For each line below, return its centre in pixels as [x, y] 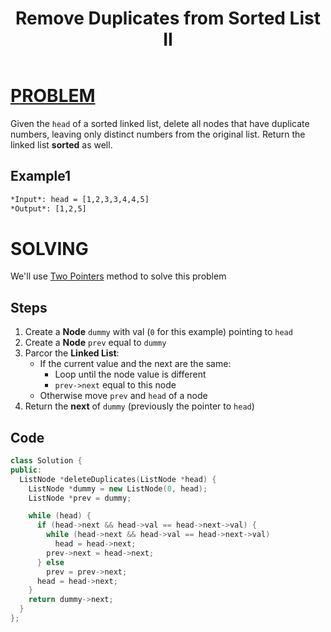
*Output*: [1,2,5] [48, 208]
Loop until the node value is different [130, 374]
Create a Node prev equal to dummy [95, 343]
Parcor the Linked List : [72, 353]
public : [26, 470]
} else [50, 562]
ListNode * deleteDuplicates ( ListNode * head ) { [118, 479]
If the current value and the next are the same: [135, 364]
